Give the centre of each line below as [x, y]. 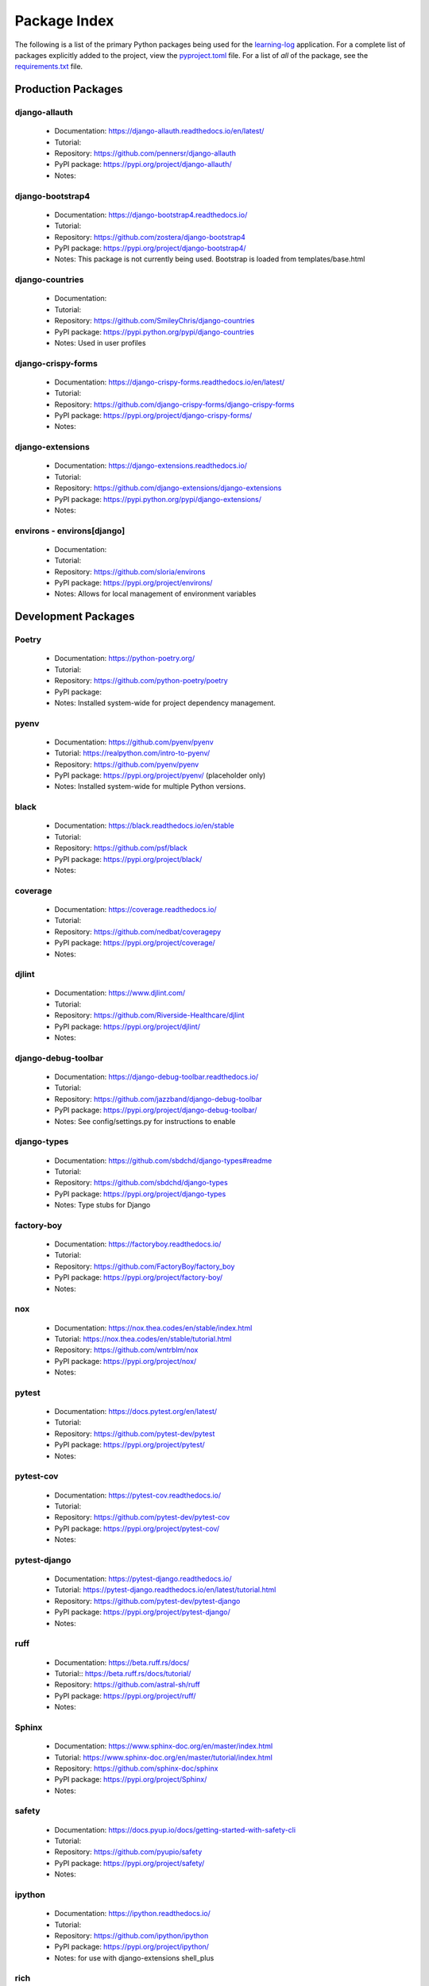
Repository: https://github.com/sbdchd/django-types [141, 1183]
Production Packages [69, 89]
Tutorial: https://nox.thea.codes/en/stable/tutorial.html [143, 1339]
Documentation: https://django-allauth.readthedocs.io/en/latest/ [159, 131]
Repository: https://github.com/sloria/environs [130, 571]
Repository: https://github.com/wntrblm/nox [126, 1350]
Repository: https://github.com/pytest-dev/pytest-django [147, 1601]
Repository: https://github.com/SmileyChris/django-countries [155, 321]
